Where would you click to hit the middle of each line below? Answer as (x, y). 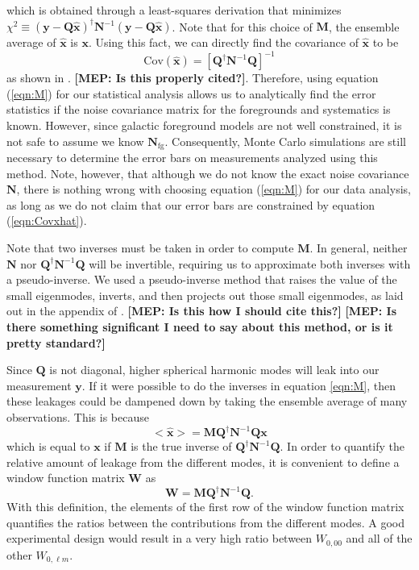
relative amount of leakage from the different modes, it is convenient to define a (203, 462)
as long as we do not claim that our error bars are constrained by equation (191, 204)
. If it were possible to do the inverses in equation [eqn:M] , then (239, 385)
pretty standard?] (56, 342)
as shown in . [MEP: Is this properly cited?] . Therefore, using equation (193, 78)
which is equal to (48, 446)
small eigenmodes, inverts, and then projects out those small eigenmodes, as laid (205, 295)
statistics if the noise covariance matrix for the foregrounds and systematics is (199, 109)
